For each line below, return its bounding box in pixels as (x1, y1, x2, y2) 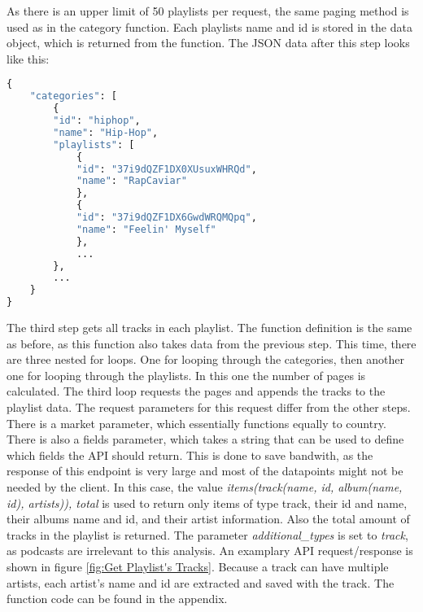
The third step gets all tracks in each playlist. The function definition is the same (7, 319, 412, 335)
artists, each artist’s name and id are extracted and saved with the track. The (7, 574, 395, 591)
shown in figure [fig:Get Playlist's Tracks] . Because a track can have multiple (7, 557, 389, 575)
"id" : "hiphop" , (53, 115, 141, 126)
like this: (7, 50, 50, 67)
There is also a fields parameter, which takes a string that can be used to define (7, 431, 404, 448)
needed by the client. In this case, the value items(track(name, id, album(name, (7, 478, 403, 495)
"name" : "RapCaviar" (76, 175, 187, 187)
